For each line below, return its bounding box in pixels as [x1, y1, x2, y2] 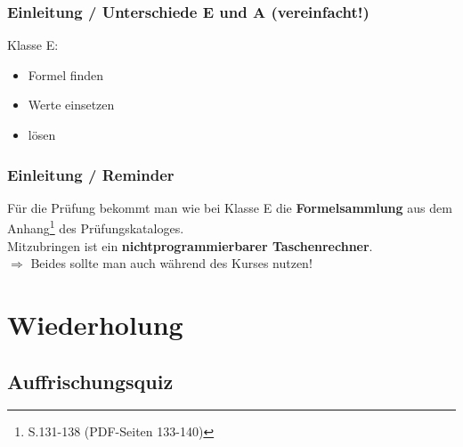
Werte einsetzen [28, 95, 115, 114]
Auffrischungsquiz [7, 367, 174, 394]
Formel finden [28, 65, 104, 84]
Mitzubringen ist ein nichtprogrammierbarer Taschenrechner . [7, 236, 373, 255]
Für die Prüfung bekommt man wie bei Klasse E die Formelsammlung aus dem [7, 198, 452, 216]
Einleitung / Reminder [7, 163, 175, 185]
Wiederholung [7, 306, 183, 343]
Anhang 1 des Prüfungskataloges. [7, 216, 184, 238]
